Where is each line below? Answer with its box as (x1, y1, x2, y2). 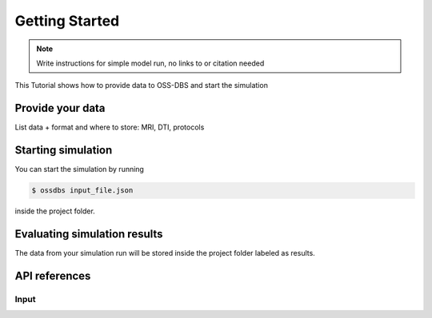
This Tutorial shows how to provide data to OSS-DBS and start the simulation (14, 81, 268, 90)
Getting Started (14, 12, 120, 30)
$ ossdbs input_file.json (31, 186, 134, 195)
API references (14, 268, 91, 283)
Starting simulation (14, 144, 113, 157)
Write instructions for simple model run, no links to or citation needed (36, 58, 265, 68)
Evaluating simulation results (14, 227, 163, 240)
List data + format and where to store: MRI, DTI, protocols (14, 122, 205, 132)
